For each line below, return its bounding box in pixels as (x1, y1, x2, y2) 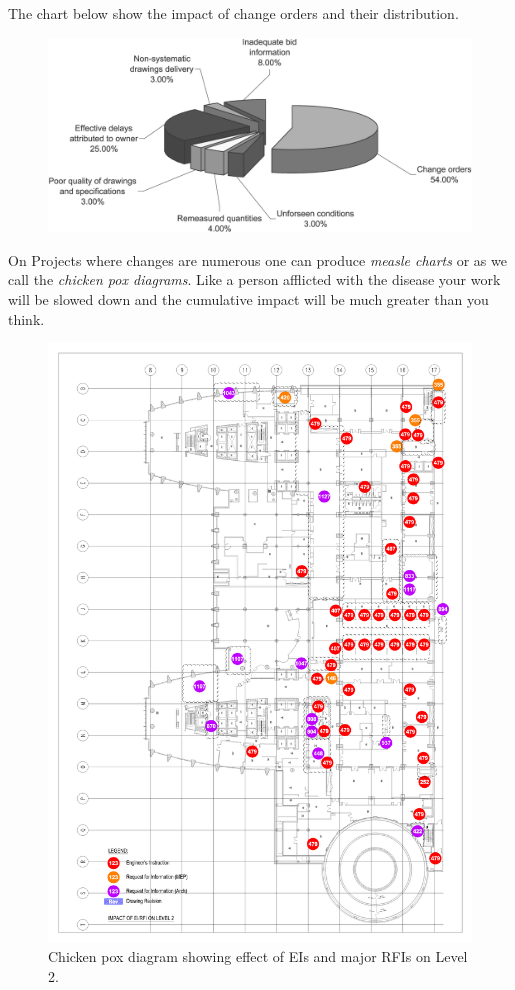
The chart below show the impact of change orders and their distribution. (8, 3, 459, 23)
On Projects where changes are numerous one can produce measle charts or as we (8, 249, 507, 270)
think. (8, 308, 45, 329)
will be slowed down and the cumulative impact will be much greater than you (8, 288, 489, 309)
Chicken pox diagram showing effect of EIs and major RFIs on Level (48, 946, 468, 967)
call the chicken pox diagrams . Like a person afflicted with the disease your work (8, 269, 501, 290)
